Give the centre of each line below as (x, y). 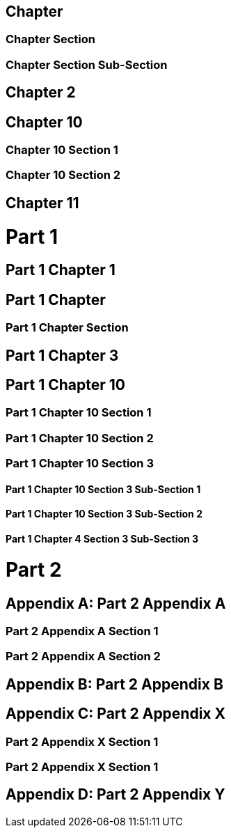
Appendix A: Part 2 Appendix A (116, 603)
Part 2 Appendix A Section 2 (83, 656)
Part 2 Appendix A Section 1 (82, 631)
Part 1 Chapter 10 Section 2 (80, 438)
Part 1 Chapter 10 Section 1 (79, 413)
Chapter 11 (42, 203)
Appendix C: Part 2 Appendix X (116, 714)
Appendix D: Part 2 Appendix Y (115, 795)
